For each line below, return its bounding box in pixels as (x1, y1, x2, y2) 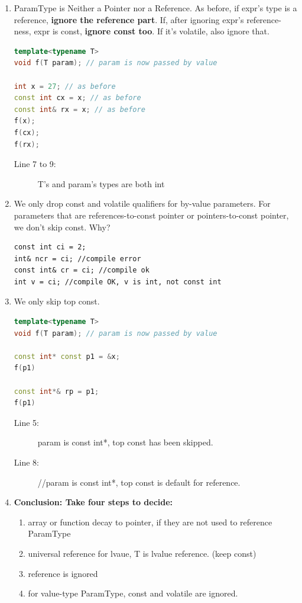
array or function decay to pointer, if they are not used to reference (28, 515, 272, 528)
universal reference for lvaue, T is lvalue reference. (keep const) (28, 547, 256, 559)
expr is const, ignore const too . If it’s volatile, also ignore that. (34, 25, 269, 37)
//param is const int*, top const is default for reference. (37, 476, 241, 488)
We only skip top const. (14, 295, 100, 307)
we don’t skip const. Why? (14, 220, 111, 233)
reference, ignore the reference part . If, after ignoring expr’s (14, 13, 244, 25)
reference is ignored (28, 567, 98, 579)
